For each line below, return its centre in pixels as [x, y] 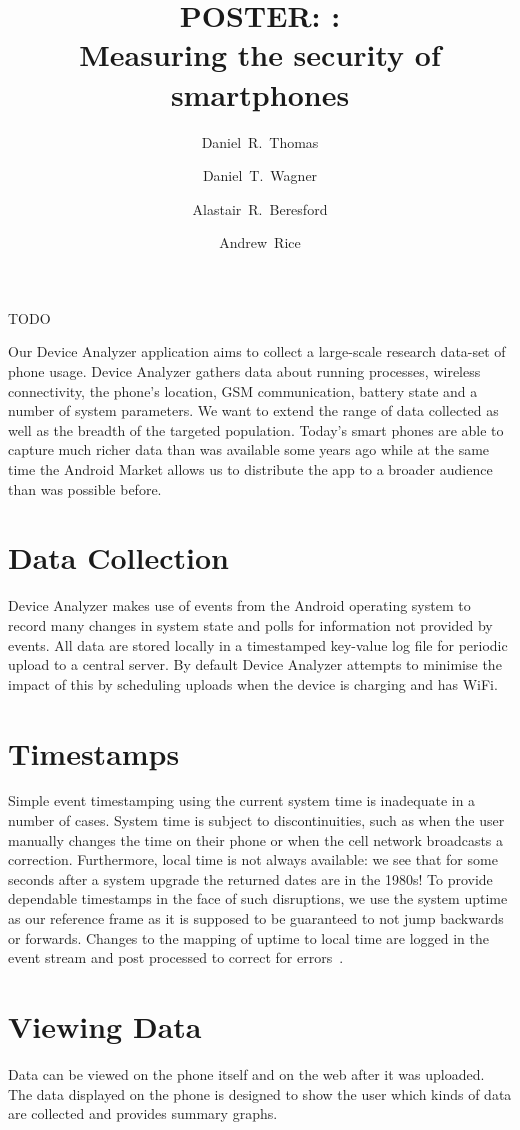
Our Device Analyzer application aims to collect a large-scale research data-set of [257, 351]
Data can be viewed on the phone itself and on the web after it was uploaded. [246, 1073]
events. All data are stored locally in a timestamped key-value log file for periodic [258, 644]
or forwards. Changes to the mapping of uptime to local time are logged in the [248, 937]
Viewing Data [105, 1025]
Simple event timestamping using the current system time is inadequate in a [242, 800]
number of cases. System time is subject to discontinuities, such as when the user [256, 820]
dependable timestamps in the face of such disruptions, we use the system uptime [258, 898]
